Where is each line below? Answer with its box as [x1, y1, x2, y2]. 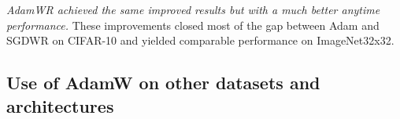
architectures [6, 93, 114, 117]
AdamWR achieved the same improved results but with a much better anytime [6, 2, 380, 17]
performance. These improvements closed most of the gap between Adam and [6, 16, 380, 33]
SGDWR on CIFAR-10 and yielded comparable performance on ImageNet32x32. [6, 32, 394, 49]
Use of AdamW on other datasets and [6, 70, 320, 95]
